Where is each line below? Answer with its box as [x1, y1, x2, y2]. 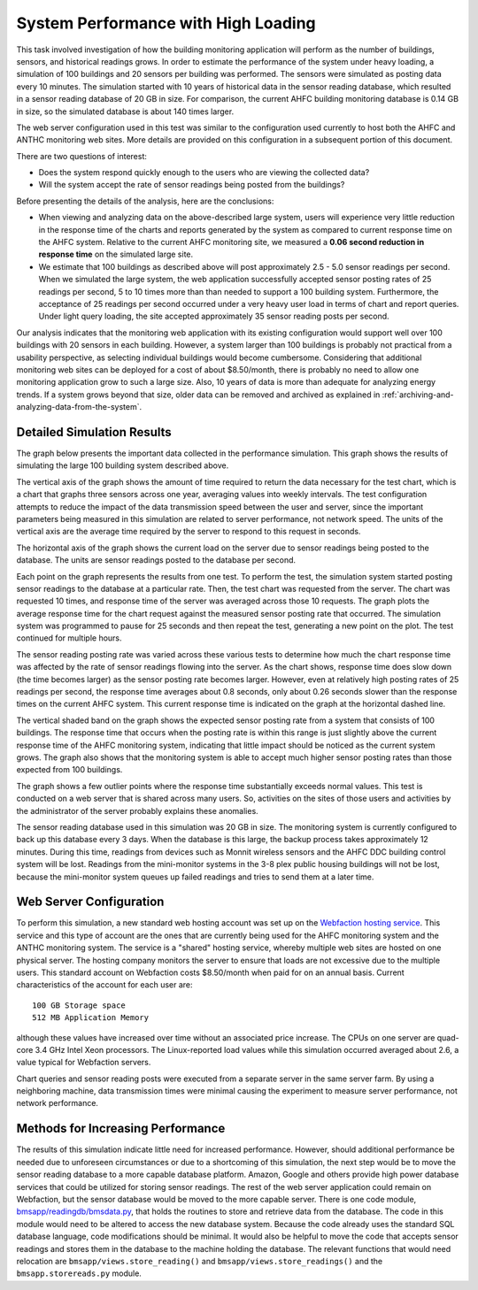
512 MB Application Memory [32, 1013, 150, 1023]
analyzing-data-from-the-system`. [16, 402, 142, 412]
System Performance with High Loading [16, 13, 316, 33]
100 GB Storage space [32, 1000, 126, 1010]
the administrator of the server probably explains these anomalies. [16, 805, 258, 816]
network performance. [16, 1098, 99, 1109]
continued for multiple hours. [16, 633, 123, 643]
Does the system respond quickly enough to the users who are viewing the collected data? [38, 167, 370, 178]
